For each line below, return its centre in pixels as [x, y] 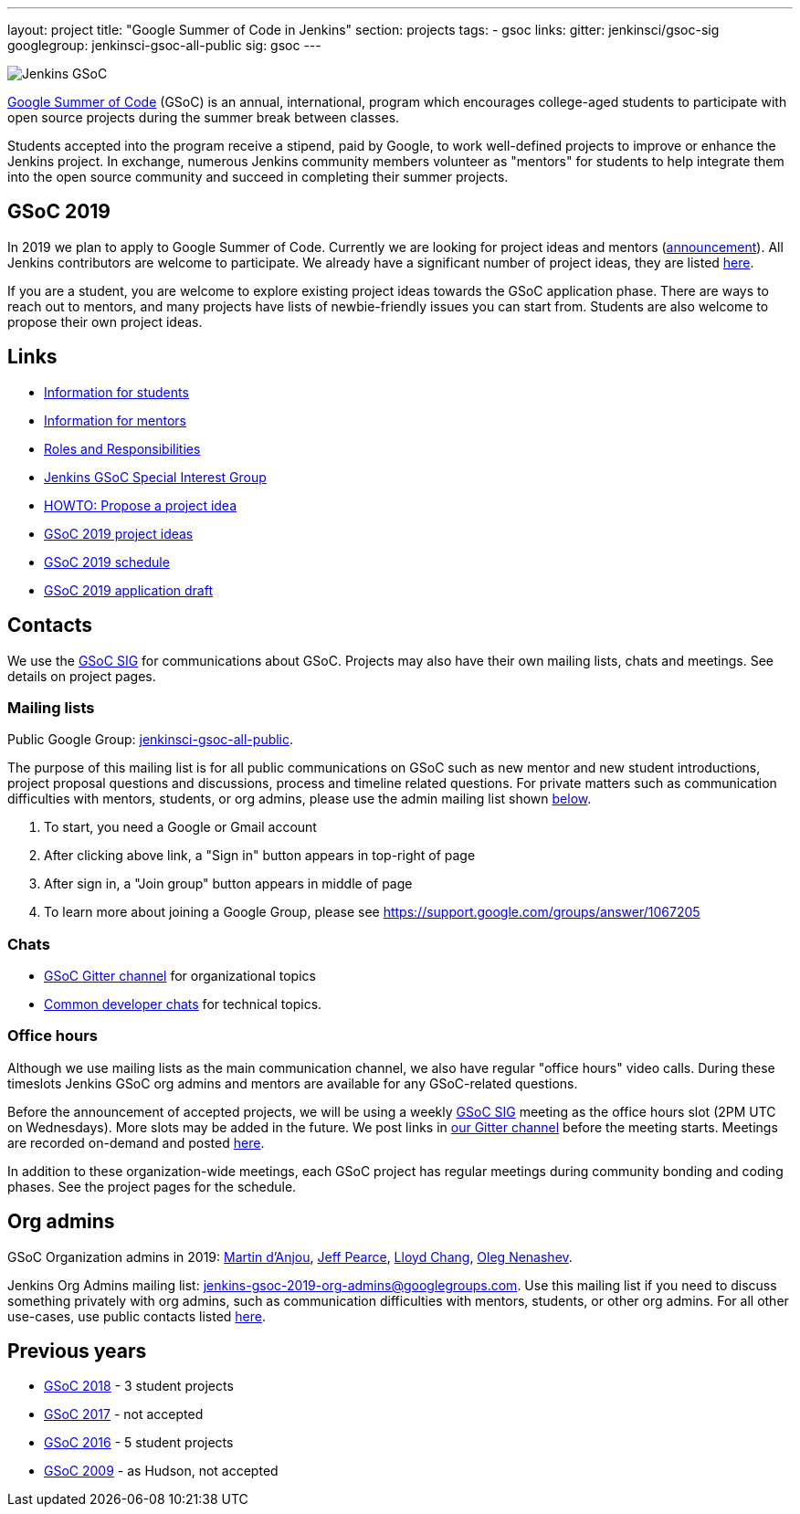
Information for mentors [115, 420]
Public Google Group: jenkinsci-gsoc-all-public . [151, 740]
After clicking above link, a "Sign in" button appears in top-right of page [260, 856]
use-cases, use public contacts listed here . [137, 1316]
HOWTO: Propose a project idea [141, 505]
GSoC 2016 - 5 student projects [139, 1443]
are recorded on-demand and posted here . [136, 1142]
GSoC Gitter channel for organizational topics [180, 976]
